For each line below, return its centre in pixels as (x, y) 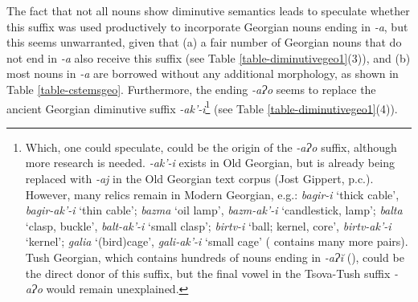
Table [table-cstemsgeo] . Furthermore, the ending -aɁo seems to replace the (191, 89)
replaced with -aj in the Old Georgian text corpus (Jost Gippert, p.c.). (199, 178)
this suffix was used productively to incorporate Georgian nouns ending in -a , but (207, 26)
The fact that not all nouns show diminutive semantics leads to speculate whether (208, 10)
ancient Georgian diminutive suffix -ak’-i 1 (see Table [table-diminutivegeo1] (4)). (202, 107)
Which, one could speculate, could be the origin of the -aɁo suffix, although (211, 147)
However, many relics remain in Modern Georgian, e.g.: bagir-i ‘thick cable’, (212, 194)
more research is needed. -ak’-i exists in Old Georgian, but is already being (210, 163)
